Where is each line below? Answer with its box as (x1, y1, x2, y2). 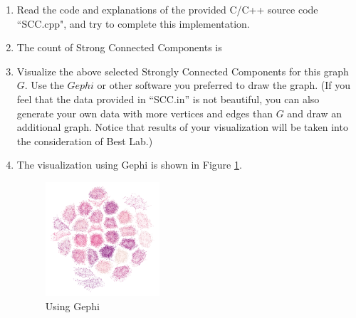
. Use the (24, 78, 64, 92)
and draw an (287, 105, 342, 120)
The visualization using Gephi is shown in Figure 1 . (16, 157, 242, 172)
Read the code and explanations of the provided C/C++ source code (16, 2, 318, 16)
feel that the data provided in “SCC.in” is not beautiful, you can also (16, 91, 320, 106)
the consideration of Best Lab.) (16, 133, 153, 148)
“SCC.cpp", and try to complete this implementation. (16, 16, 250, 31)
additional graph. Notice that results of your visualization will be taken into (16, 120, 348, 134)
